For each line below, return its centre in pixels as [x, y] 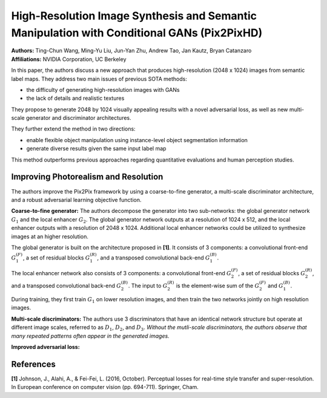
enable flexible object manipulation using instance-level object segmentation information [137, 140]
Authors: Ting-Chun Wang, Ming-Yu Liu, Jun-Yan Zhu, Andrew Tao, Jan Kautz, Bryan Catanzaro [131, 51]
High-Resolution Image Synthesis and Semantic [134, 16]
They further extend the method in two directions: [73, 129]
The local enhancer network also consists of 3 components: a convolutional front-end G [121, 273]
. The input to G [148, 286]
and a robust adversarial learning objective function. [76, 200]
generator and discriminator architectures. [78, 118]
